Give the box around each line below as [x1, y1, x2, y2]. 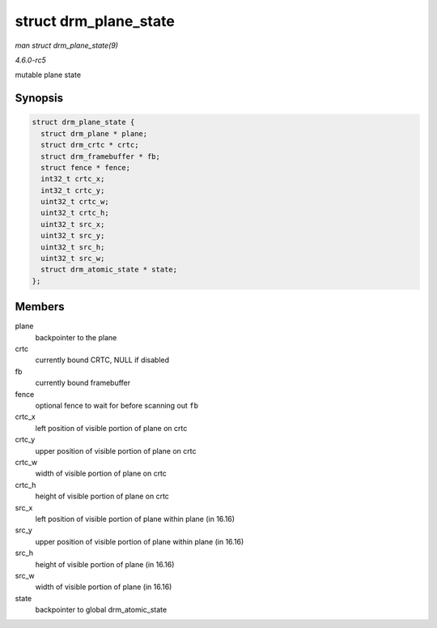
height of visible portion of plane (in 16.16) [35, 559, 175, 569]
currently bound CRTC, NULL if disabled [35, 355, 170, 365]
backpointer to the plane [35, 332, 117, 342]
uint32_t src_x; [40, 220, 105, 229]
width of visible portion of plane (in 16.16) [35, 582, 172, 592]
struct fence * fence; [40, 163, 131, 172]
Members [15, 300, 65, 314]
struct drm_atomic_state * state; [40, 265, 178, 275]
